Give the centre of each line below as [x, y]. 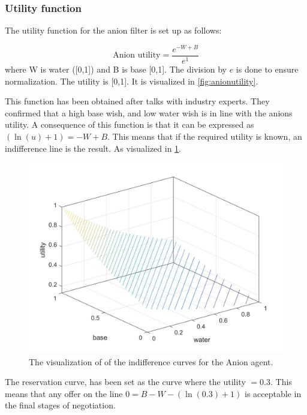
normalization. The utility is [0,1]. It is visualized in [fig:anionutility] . [132, 81]
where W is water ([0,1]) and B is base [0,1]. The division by [116, 69]
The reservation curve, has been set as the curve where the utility [125, 382]
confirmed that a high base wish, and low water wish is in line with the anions [149, 112]
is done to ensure [267, 69]
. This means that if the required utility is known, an [205, 136]
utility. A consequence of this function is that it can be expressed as [130, 124]
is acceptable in [273, 393]
